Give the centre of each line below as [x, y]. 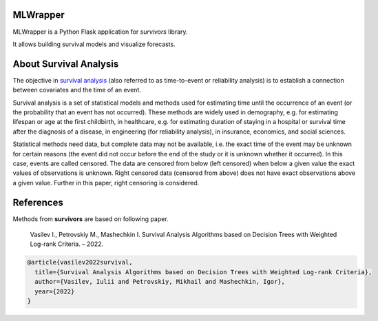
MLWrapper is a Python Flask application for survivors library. [101, 32]
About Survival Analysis [66, 64]
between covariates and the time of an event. [77, 90]
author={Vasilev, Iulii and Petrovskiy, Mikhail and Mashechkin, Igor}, [160, 282]
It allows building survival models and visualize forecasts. [94, 44]
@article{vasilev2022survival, [80, 262]
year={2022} [55, 291]
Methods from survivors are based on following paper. [91, 219]
